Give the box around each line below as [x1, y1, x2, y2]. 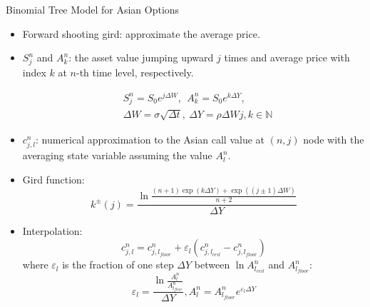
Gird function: [22, 171, 85, 186]
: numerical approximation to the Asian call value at [36, 131, 264, 146]
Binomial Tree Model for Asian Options [6, 2, 180, 16]
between [194, 257, 230, 272]
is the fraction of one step [62, 257, 174, 272]
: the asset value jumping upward [68, 50, 214, 65]
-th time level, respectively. [76, 64, 194, 79]
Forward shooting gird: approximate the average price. [22, 26, 260, 41]
